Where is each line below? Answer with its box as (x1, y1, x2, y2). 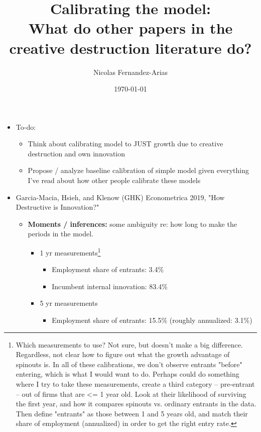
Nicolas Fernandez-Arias (93, 66, 168, 77)
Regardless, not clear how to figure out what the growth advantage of (16, 349, 230, 360)
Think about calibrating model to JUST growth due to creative (28, 138, 223, 149)
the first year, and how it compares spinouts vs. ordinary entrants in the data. (16, 398, 256, 409)
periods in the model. (28, 228, 94, 239)
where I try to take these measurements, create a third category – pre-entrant (16, 379, 255, 389)
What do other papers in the (28, 18, 233, 38)
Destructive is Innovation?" (16, 202, 99, 212)
